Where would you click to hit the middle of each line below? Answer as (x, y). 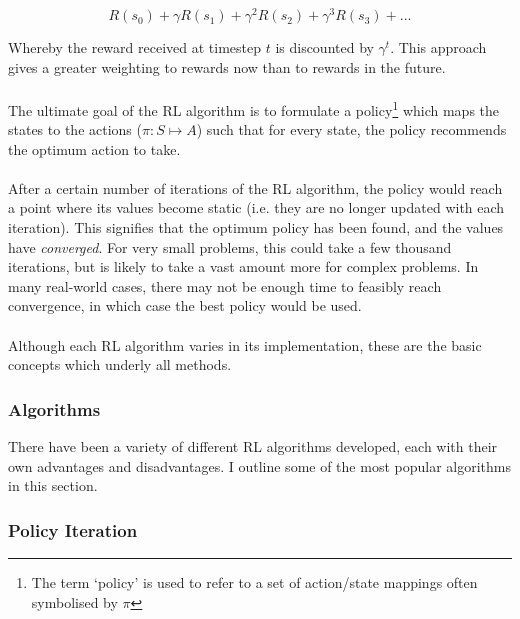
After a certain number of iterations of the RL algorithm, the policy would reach (255, 187)
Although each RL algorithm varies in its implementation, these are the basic (245, 344)
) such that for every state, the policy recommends (351, 129)
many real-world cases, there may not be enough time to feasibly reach (225, 285)
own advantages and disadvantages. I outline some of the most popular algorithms (259, 465)
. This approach (438, 47)
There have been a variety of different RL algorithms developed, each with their (253, 446)
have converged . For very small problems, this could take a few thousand (230, 246)
